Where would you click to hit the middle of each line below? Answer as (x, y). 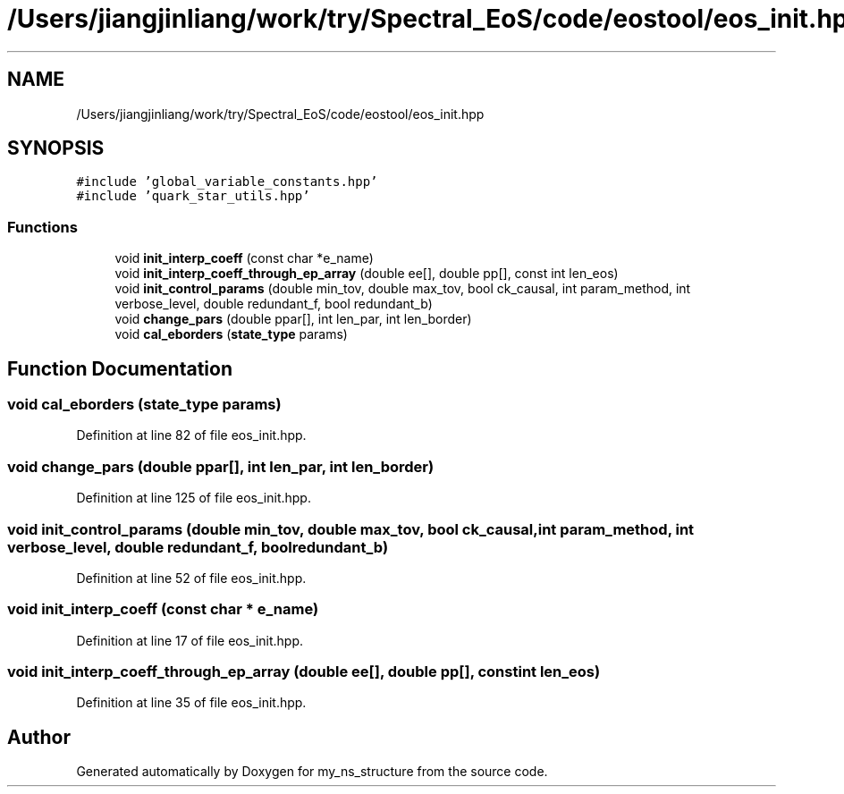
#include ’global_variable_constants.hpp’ (227, 182)
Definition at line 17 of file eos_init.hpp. (190, 640)
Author (39, 737)
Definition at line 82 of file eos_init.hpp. (191, 435)
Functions (42, 227)
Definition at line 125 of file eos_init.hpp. (194, 498)
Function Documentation (120, 368)
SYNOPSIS (56, 148)
